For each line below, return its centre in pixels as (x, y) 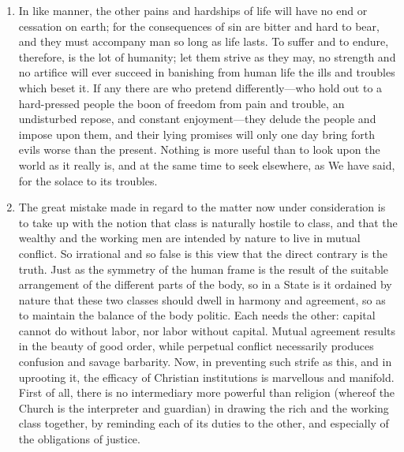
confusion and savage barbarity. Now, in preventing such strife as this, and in (205, 362)
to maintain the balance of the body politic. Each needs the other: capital (197, 315)
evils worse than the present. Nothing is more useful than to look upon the (199, 149)
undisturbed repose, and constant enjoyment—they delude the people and (197, 119)
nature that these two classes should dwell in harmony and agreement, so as (202, 299)
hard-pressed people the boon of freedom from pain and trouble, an (181, 103)
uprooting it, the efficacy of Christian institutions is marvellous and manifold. (206, 377)
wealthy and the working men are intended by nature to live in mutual (189, 238)
